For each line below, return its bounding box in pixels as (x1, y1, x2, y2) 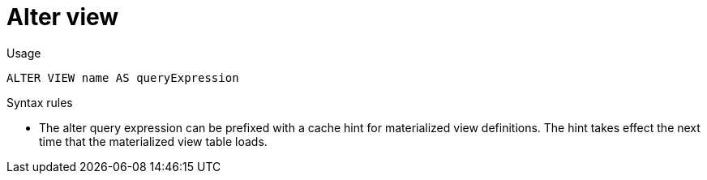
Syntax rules (6, 95, 73, 109)
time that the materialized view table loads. (39, 134, 268, 148)
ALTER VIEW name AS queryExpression (6, 71, 239, 84)
